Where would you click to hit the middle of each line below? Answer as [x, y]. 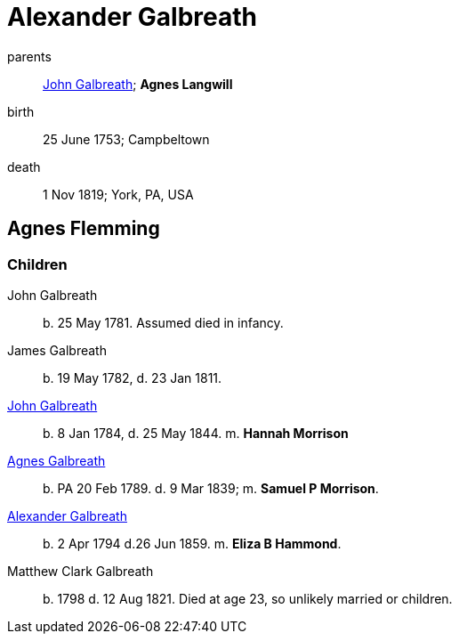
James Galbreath [57, 350]
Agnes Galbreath [56, 460]
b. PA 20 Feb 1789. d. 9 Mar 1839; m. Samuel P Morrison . [211, 488]
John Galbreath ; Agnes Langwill [138, 84]
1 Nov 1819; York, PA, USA [118, 194]
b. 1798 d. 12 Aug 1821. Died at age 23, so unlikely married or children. [248, 598]
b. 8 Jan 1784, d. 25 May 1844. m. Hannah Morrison [196, 433]
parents [29, 56]
